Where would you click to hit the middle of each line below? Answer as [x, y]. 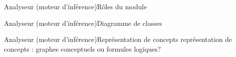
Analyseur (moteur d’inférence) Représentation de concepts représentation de [118, 39]
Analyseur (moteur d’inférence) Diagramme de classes [83, 23]
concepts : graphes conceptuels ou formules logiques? [82, 48]
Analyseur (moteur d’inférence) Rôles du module [75, 6]
